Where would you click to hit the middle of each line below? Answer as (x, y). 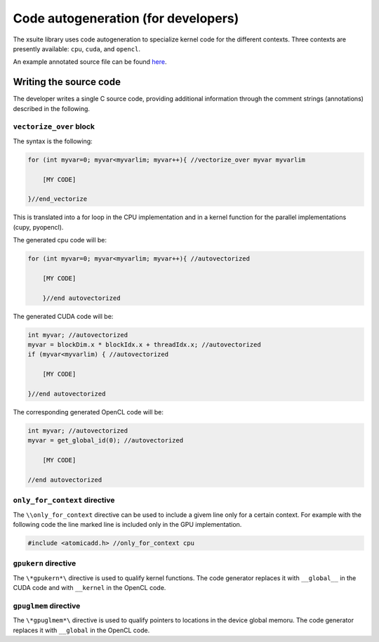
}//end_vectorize (58, 199)
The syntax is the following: (53, 141)
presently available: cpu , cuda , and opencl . (77, 48)
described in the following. (52, 108)
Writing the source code (67, 82)
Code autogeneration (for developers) (126, 18)
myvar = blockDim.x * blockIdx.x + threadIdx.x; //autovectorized (144, 345)
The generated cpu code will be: (60, 240)
